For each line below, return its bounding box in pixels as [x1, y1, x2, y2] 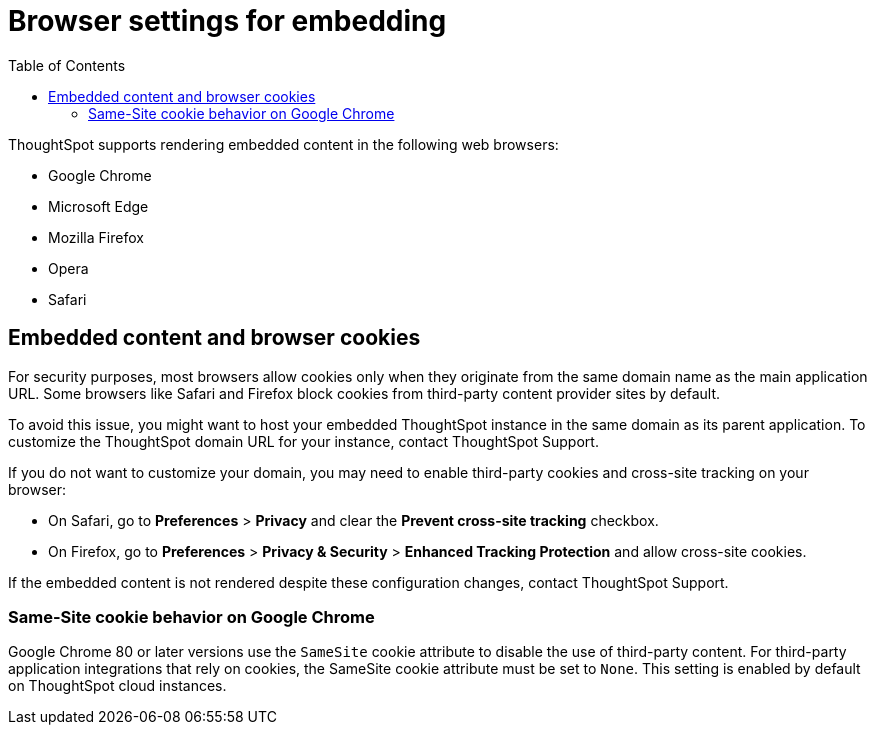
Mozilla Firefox [48, 228, 144, 246]
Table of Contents [8, 56, 126, 74]
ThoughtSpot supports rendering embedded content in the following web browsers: [8, 135, 559, 153]
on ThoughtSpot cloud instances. [8, 677, 227, 695]
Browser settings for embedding [8, 4, 447, 38]
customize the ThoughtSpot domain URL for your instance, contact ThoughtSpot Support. [8, 432, 599, 450]
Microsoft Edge [48, 197, 149, 215]
